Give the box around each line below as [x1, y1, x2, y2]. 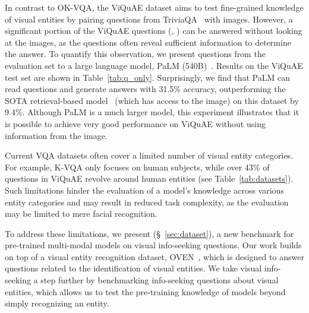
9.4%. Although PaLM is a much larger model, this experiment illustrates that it [5, 106, 299, 118]
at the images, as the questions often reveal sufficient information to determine [5, 36, 291, 48]
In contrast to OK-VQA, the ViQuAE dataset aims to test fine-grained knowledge [5, 1, 304, 13]
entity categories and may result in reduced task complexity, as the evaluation [5, 195, 289, 208]
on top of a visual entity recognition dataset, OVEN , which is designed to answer [5, 250, 304, 263]
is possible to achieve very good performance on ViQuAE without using [5, 117, 266, 129]
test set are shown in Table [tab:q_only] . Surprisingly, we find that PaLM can [5, 71, 290, 83]
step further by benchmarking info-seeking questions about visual [40, 274, 279, 286]
